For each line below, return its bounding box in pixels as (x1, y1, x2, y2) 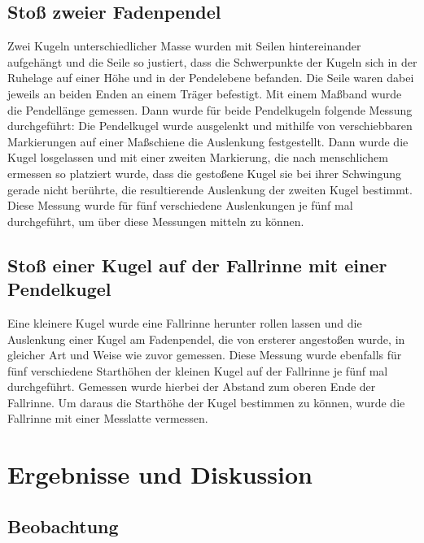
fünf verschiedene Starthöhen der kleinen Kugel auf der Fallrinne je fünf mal (7, 362, 388, 379)
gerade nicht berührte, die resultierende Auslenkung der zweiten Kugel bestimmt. (7, 180, 413, 198)
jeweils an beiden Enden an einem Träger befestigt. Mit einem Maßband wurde (7, 85, 402, 102)
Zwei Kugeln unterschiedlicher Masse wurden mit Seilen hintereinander (7, 37, 361, 54)
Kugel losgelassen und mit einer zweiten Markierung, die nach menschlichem (7, 149, 388, 166)
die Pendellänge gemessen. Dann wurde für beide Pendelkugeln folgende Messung (7, 101, 413, 118)
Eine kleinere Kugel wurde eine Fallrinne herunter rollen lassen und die (7, 314, 362, 331)
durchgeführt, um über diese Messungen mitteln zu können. (7, 212, 304, 229)
